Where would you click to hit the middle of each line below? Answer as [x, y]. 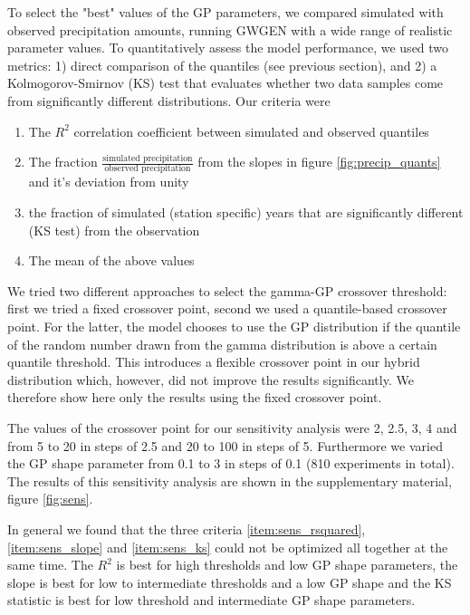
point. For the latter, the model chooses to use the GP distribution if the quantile [234, 327]
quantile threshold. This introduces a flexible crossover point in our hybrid [214, 362]
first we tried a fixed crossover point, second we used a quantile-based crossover [227, 308]
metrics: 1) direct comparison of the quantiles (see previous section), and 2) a [222, 65]
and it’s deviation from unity [109, 182]
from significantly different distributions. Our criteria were [169, 100]
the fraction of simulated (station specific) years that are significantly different [246, 212]
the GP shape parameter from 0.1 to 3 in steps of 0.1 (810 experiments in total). [231, 463]
